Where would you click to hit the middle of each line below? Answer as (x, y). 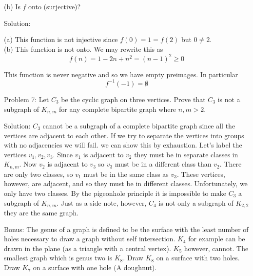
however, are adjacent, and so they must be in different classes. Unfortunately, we (126, 183)
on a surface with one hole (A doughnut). (95, 267)
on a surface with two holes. (198, 258)
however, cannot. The (216, 248)
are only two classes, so (39, 174)
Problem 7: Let (27, 99)
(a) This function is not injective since (61, 39)
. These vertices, (201, 174)
